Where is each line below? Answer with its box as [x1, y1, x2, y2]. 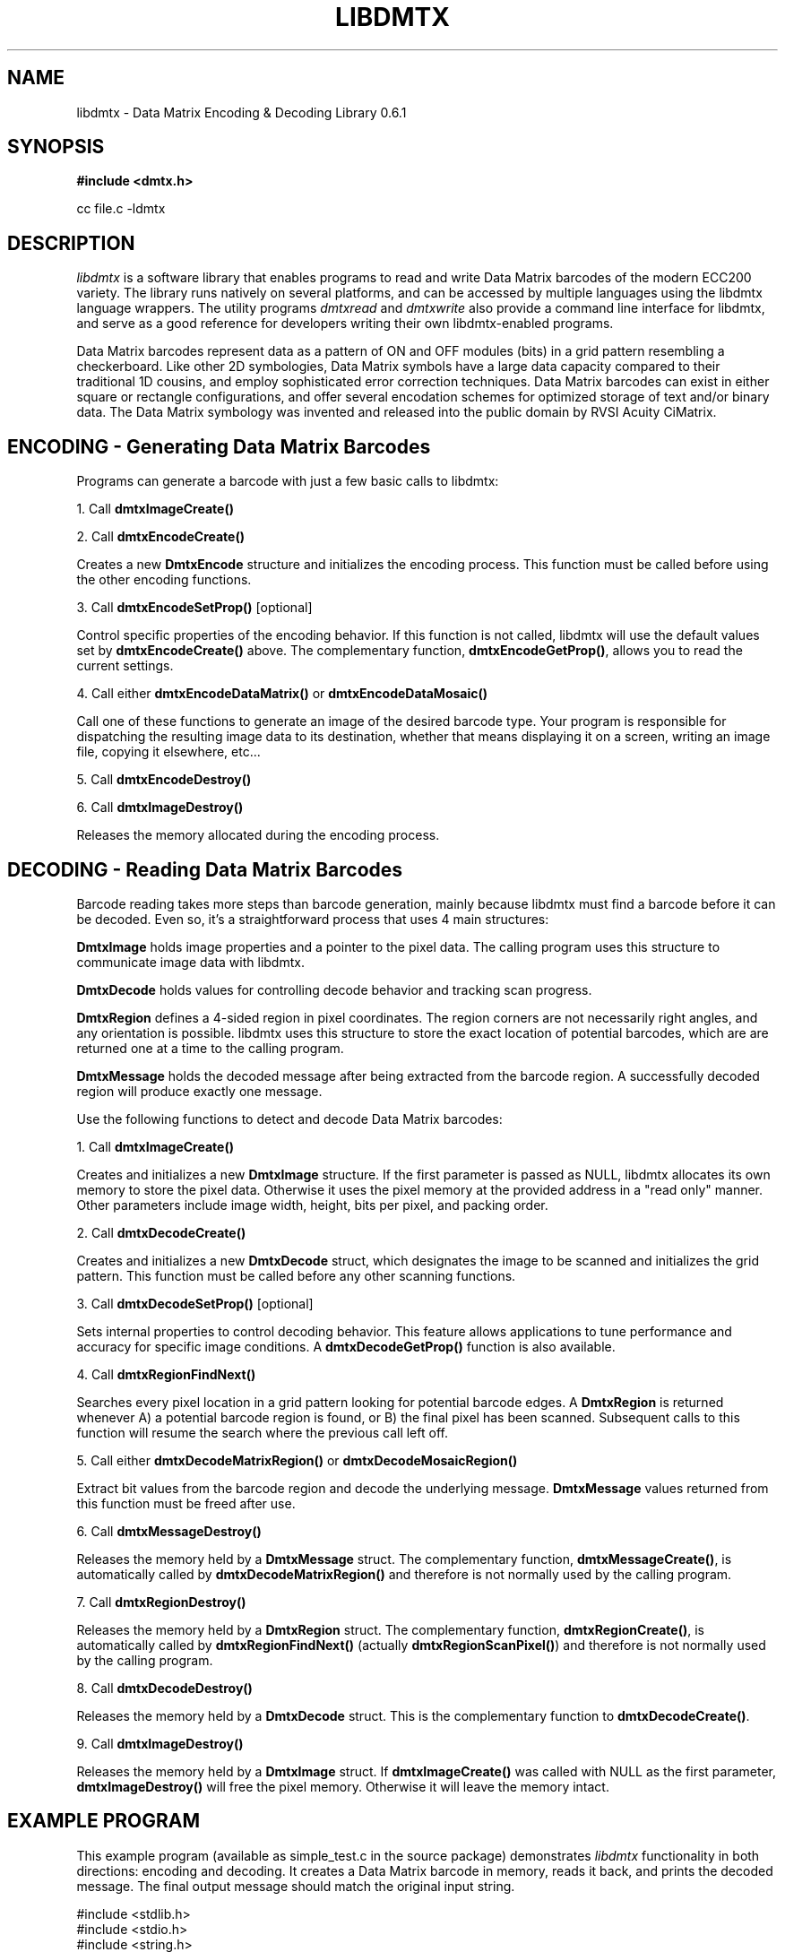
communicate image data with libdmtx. [76, 954, 305, 970]
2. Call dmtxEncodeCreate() [76, 529, 245, 545]
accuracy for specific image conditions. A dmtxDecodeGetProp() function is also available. [76, 1338, 616, 1354]
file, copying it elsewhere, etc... [76, 744, 261, 760]
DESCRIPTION [7, 231, 135, 255]
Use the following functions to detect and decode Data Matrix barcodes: [76, 1110, 503, 1127]
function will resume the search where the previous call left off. [76, 1424, 448, 1440]
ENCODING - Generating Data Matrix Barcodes [7, 435, 431, 458]
